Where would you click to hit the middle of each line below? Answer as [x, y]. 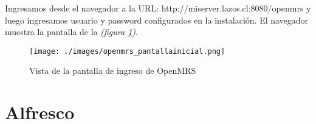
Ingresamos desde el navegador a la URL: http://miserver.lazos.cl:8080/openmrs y [158, 8]
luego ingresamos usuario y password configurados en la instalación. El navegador [157, 20]
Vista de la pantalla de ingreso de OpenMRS [113, 70]
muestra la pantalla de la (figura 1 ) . [71, 32]
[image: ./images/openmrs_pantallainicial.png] [127, 51]
